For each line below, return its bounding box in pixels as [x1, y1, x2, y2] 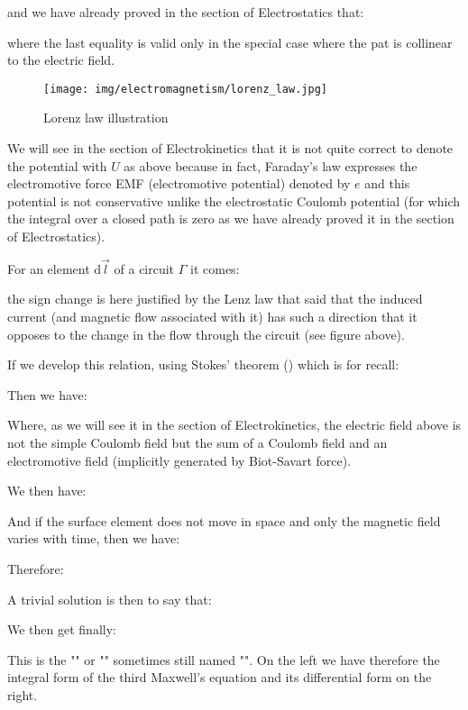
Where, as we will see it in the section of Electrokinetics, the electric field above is [7, 415, 462, 434]
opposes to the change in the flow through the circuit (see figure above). [7, 324, 405, 343]
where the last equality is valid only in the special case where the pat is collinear [7, 32, 453, 51]
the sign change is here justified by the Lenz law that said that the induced [7, 289, 423, 308]
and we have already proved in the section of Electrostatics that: [7, 3, 364, 21]
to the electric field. [7, 50, 115, 69]
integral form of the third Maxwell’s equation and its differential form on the [7, 668, 432, 687]
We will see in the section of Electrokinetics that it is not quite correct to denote [7, 139, 454, 158]
